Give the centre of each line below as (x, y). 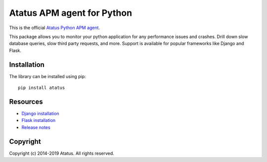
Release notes (36, 127)
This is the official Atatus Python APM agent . (55, 28)
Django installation (40, 113)
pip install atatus (42, 88)
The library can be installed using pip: (47, 76)
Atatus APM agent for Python (71, 13)
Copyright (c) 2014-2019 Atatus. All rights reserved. (62, 153)
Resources (26, 101)
